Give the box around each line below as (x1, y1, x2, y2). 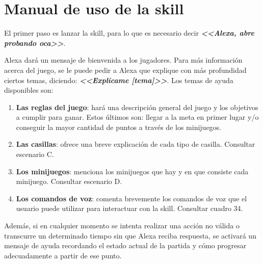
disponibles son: (4, 85, 54, 95)
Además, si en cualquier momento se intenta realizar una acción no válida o (4, 220, 240, 231)
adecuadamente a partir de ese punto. (4, 250, 122, 260)
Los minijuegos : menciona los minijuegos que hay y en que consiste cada (16, 166, 249, 176)
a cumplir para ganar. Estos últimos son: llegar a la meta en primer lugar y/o (16, 112, 259, 122)
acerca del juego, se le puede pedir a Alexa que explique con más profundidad (4, 64, 247, 75)
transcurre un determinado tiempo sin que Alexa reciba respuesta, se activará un (4, 230, 256, 241)
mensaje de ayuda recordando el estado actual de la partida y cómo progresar (4, 240, 247, 251)
